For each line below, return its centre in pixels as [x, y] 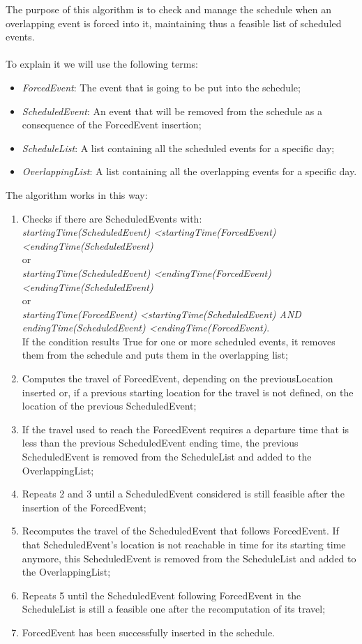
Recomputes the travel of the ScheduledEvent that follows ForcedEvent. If [180, 531]
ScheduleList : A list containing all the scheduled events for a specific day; [178, 148]
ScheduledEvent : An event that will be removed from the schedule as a [172, 111]
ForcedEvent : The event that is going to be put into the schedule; [161, 87]
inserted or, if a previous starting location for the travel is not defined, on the [188, 392]
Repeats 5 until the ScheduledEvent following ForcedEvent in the [161, 595]
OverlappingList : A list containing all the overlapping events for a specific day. [189, 171]
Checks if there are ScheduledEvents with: [112, 218]
